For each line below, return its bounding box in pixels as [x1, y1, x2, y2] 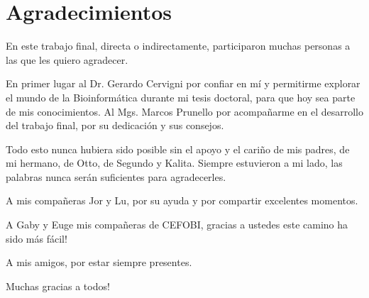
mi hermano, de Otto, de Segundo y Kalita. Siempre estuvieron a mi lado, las [6, 155, 343, 170]
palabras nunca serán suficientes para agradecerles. [6, 169, 226, 184]
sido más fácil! [6, 231, 67, 245]
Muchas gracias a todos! [6, 278, 110, 293]
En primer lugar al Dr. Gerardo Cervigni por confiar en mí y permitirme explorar [6, 76, 360, 91]
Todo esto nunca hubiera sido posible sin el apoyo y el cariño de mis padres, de [6, 141, 350, 156]
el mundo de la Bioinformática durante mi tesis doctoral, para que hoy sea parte [6, 89, 356, 104]
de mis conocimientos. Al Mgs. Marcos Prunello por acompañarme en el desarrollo [6, 104, 364, 118]
